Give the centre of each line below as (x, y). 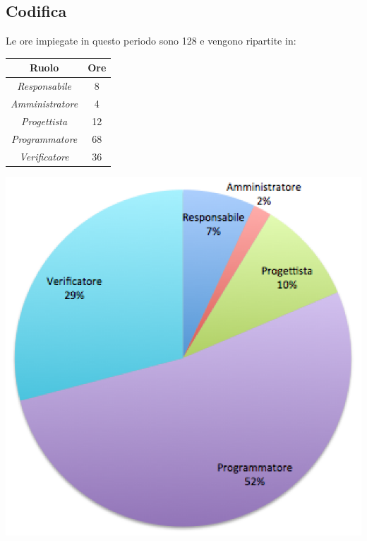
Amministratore (44, 103)
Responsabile (44, 86)
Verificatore (44, 156)
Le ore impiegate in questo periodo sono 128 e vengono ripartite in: (151, 41)
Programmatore (44, 138)
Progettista (44, 121)
